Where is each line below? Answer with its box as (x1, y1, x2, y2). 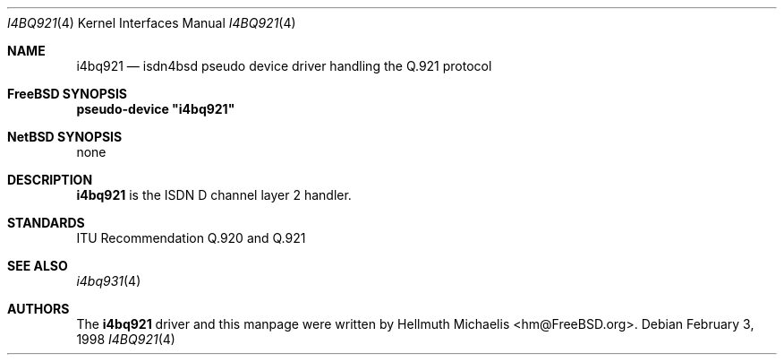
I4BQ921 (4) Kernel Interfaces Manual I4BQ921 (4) (7, 15, 296, 30)
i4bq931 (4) (76, 273, 141, 289)
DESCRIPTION (7, 172, 93, 187)
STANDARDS (7, 215, 85, 230)
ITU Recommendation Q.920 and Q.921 (76, 230, 306, 246)
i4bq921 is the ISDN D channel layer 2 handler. (76, 187, 352, 203)
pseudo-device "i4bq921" (76, 101, 235, 116)
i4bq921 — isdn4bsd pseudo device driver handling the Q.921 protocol (76, 58, 492, 73)
